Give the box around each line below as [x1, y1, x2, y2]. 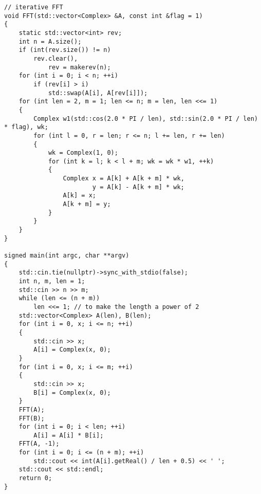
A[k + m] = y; [63, 200, 111, 208]
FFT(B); [18, 414, 45, 422]
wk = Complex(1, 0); [48, 149, 118, 157]
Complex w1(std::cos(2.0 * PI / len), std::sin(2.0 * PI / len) [33, 115, 258, 122]
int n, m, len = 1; [18, 278, 85, 285]
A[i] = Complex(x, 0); [33, 346, 111, 354]
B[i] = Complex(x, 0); [33, 389, 111, 396]
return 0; [18, 474, 52, 482]
